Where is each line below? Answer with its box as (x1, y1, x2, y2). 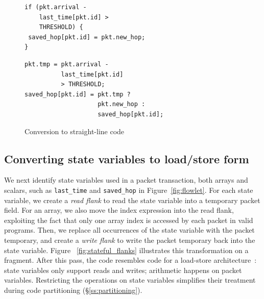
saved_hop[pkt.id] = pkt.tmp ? (25, 90, 131, 98)
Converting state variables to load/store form (4, 151, 249, 166)
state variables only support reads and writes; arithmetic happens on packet (4, 264, 242, 275)
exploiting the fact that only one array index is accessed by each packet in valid (4, 214, 253, 225)
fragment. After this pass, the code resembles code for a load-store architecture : (4, 255, 257, 265)
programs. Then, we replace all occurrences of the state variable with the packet (4, 225, 255, 235)
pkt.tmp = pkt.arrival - (25, 60, 109, 68)
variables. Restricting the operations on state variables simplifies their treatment (4, 275, 256, 285)
